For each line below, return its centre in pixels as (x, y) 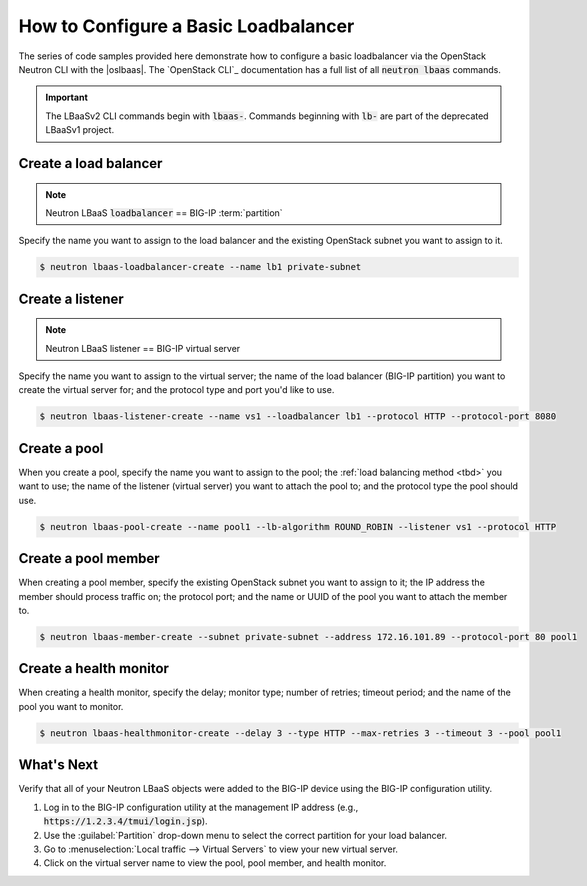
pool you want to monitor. (71, 706)
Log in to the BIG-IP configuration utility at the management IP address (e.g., (201, 807)
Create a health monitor (94, 668)
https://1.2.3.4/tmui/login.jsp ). (126, 821)
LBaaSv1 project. (80, 130)
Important (67, 97)
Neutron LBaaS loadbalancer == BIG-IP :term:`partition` (164, 212)
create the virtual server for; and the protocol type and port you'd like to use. (176, 390)
